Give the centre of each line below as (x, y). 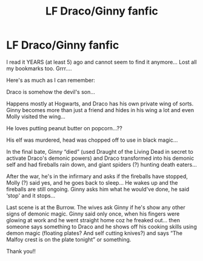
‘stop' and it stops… (31, 196)
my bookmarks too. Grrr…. (39, 68)
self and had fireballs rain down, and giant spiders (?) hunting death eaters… (101, 164)
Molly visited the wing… (36, 116)
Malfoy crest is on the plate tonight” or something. (69, 239)
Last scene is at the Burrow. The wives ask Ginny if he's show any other (96, 207)
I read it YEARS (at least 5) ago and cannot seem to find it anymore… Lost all (101, 62)
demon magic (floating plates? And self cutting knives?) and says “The (95, 233)
